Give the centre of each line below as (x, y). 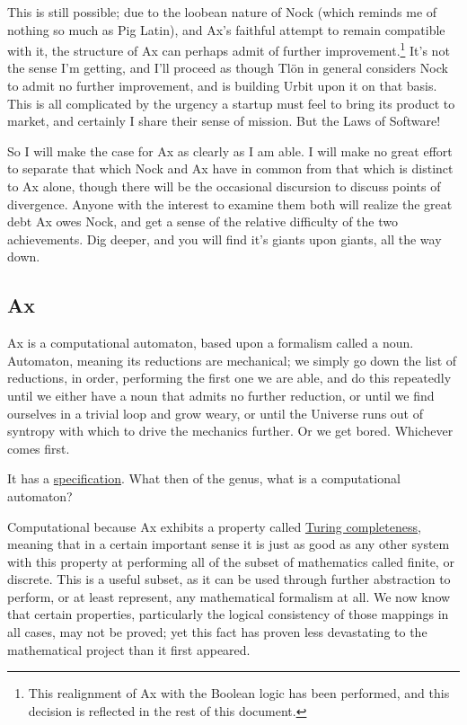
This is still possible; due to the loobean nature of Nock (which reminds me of (222, 12)
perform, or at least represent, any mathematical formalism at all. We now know (229, 596)
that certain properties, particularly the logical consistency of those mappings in (228, 614)
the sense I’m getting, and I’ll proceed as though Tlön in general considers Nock (228, 68)
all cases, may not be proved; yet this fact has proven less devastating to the (217, 632)
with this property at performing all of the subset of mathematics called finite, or (231, 561)
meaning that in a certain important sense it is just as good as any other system (229, 544)
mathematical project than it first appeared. (129, 649)
